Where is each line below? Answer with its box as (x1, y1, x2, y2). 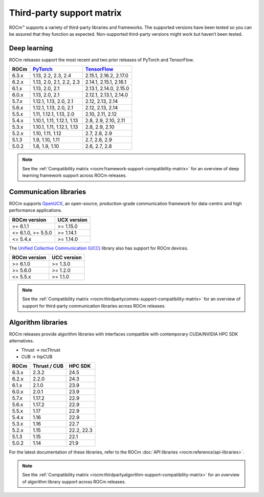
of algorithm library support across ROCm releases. (22, 478, 126, 484)
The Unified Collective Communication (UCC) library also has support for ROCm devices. (9, 245, 188, 251)
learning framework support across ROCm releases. (22, 173, 127, 179)
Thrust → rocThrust (21, 347, 61, 353)
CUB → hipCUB (21, 354, 53, 360)
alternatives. (9, 338, 34, 344)
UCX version (57, 216, 88, 223)
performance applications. (9, 207, 63, 213)
